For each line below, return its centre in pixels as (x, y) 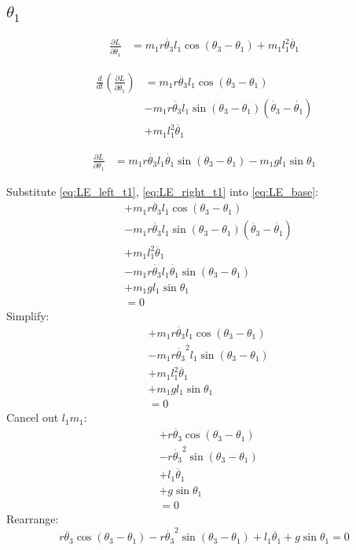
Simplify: (28, 316)
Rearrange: (33, 519)
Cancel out (33, 417)
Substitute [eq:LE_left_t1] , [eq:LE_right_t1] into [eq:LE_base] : (162, 191)
